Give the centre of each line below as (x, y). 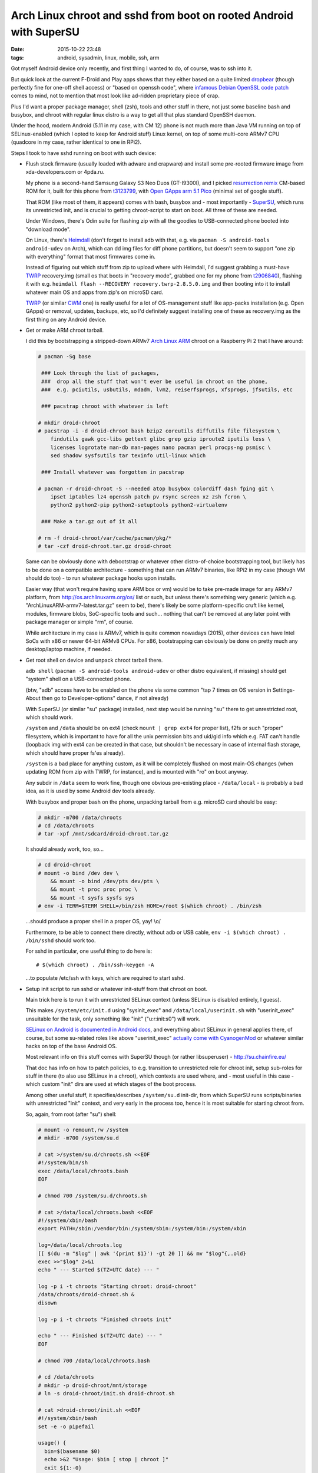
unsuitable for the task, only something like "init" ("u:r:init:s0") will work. (113, 1019)
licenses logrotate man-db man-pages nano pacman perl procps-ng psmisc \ (160, 447)
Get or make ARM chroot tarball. (65, 331)
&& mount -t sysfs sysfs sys (92, 898)
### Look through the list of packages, (100, 373)
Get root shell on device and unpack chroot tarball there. (94, 660)
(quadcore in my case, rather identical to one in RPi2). (76, 142)
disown (47, 1303)
